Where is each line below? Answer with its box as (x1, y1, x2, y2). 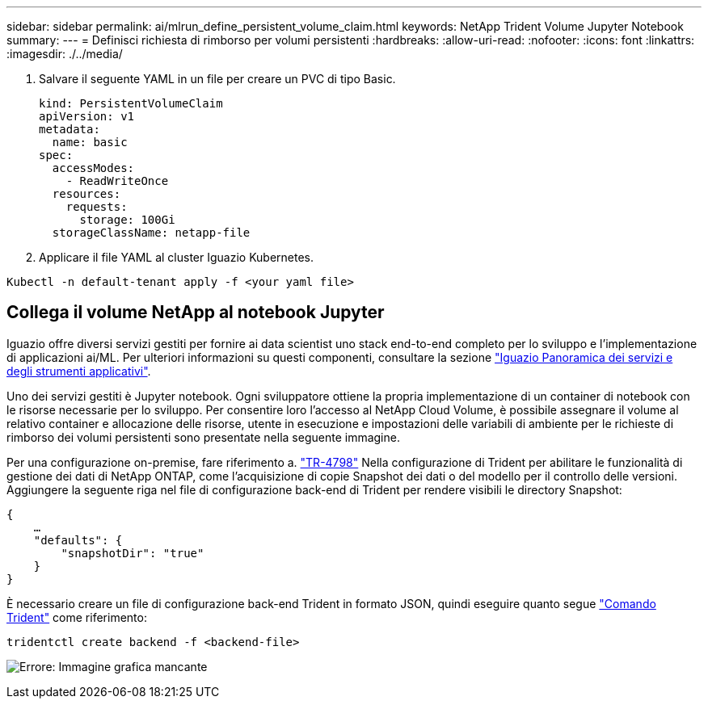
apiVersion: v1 (39, 110, 135, 123)
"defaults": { (33, 533, 123, 547)
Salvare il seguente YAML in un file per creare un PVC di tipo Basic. (39, 72, 396, 86)
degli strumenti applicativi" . (6, 363, 151, 378)
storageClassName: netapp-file (52, 226, 251, 239)
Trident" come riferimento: (6, 610, 147, 624)
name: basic (52, 136, 128, 149)
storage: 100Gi (79, 213, 175, 226)
